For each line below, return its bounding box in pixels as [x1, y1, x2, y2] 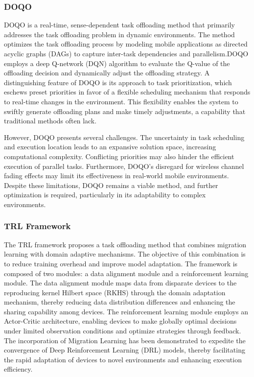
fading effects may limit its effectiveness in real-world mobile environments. [4, 170, 229, 181]
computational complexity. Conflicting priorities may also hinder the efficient [4, 151, 234, 161]
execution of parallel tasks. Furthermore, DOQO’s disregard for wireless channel [4, 161, 244, 171]
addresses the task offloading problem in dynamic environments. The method [4, 29, 235, 39]
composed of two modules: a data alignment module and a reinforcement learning [4, 268, 249, 278]
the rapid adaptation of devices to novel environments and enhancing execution [4, 354, 242, 364]
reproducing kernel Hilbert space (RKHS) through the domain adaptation [4, 287, 226, 297]
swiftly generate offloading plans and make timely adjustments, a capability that [4, 106, 246, 116]
